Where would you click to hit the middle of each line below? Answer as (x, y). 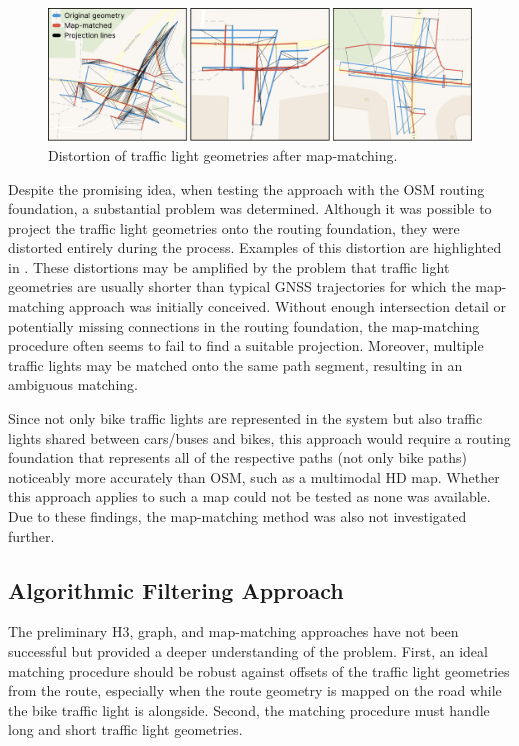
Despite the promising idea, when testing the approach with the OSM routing (246, 188)
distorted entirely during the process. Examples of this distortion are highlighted (255, 247)
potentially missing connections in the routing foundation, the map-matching (244, 325)
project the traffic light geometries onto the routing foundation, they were (234, 227)
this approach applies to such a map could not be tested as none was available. (249, 496)
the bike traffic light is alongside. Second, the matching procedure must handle (249, 709)
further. (31, 535)
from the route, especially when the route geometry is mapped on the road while (255, 690)
